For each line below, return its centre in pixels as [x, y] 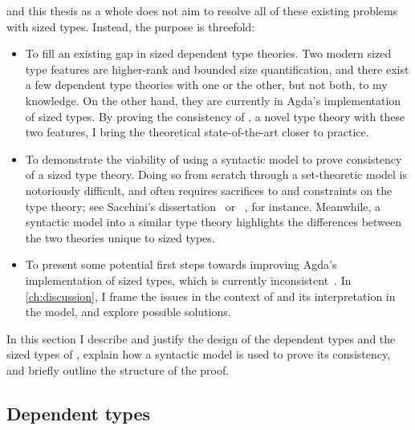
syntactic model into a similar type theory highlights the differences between [214, 222]
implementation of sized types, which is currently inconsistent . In [188, 280]
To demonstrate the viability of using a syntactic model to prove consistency [214, 158]
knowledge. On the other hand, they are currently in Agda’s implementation [213, 100]
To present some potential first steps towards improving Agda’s [181, 264]
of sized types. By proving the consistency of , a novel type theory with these [215, 116]
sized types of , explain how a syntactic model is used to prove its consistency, [199, 354]
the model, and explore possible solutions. [128, 312]
